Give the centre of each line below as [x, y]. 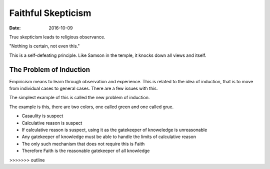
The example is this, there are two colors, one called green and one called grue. [91, 107]
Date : [15, 28]
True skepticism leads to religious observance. [57, 37]
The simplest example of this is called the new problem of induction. [79, 98]
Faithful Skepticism [50, 13]
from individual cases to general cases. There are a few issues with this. [83, 88]
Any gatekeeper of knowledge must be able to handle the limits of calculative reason [109, 137]
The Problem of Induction [49, 70]
